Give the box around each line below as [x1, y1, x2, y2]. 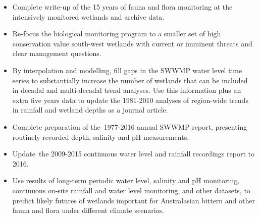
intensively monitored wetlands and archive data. [12, 11, 165, 22]
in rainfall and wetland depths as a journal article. [12, 104, 168, 115]
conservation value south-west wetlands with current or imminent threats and [12, 38, 252, 48]
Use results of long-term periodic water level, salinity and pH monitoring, [12, 175, 240, 186]
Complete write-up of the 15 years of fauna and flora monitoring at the [12, 2, 233, 12]
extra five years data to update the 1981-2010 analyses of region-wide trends [12, 94, 248, 105]
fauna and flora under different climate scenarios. [12, 205, 164, 215]
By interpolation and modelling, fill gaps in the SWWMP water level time [12, 65, 242, 75]
